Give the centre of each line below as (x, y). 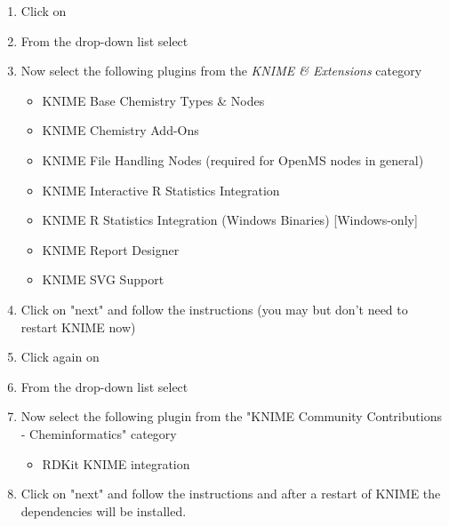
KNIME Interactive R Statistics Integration (161, 190)
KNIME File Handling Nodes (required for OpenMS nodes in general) (233, 159)
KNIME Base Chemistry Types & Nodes (153, 100)
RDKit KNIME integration (116, 463)
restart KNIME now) (78, 327)
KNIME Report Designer (111, 249)
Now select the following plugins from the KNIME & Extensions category (221, 71)
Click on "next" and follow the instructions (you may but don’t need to (214, 309)
